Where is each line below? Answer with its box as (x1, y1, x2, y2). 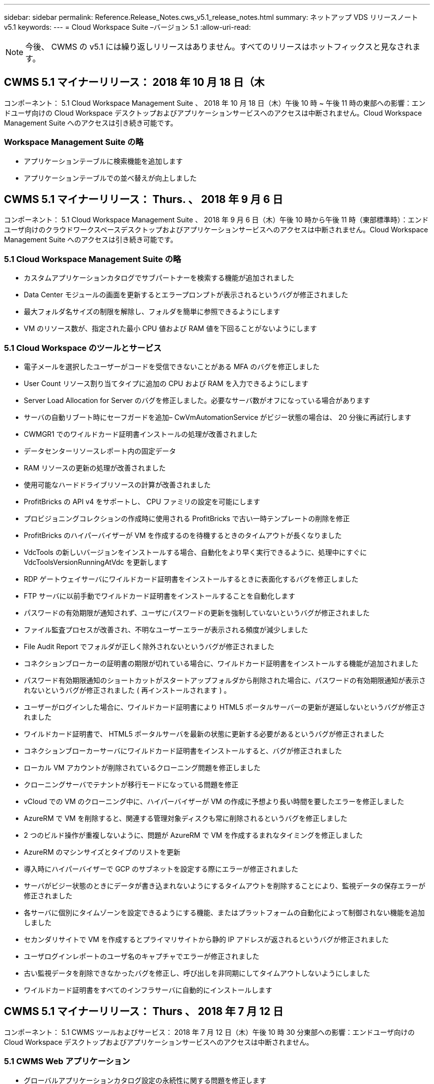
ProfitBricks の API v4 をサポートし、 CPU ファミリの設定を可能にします (24, 497, 261, 506)
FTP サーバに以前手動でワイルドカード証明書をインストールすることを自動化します (24, 591, 295, 600)
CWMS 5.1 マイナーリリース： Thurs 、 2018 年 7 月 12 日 (4, 1005, 283, 1018)
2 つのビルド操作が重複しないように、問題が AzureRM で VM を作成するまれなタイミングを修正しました (24, 830, 363, 839)
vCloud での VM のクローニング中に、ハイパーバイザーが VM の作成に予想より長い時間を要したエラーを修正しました (24, 797, 404, 806)
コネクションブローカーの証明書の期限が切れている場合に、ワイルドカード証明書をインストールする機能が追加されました (24, 659, 419, 668)
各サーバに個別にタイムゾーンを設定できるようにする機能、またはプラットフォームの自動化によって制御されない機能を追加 (24, 908, 425, 917)
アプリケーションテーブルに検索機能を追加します (24, 156, 183, 165)
